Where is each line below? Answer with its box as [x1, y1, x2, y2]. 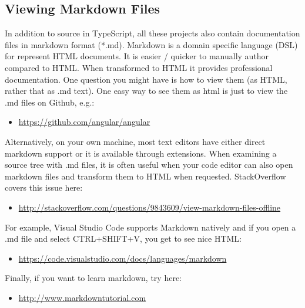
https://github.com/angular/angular [18, 116, 150, 128]
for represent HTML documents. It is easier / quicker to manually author [5, 50, 269, 62]
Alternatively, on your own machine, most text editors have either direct [5, 135, 266, 147]
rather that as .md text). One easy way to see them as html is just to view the [5, 84, 288, 97]
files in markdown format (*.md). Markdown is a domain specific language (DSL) [5, 38, 298, 50]
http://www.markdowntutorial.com [18, 291, 146, 303]
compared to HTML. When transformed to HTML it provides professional [5, 61, 273, 73]
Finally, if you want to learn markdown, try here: [5, 272, 182, 284]
